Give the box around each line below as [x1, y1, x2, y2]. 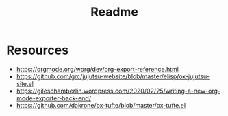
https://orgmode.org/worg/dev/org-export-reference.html [16, 65, 179, 73]
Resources [6, 42, 69, 58]
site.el [16, 79, 34, 87]
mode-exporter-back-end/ [16, 93, 92, 102]
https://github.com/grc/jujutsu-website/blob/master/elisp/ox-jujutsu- [16, 72, 210, 81]
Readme [90, 4, 138, 20]
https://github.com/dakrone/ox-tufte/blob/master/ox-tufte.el [16, 101, 186, 109]
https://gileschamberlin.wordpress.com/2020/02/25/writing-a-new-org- [16, 87, 220, 95]
